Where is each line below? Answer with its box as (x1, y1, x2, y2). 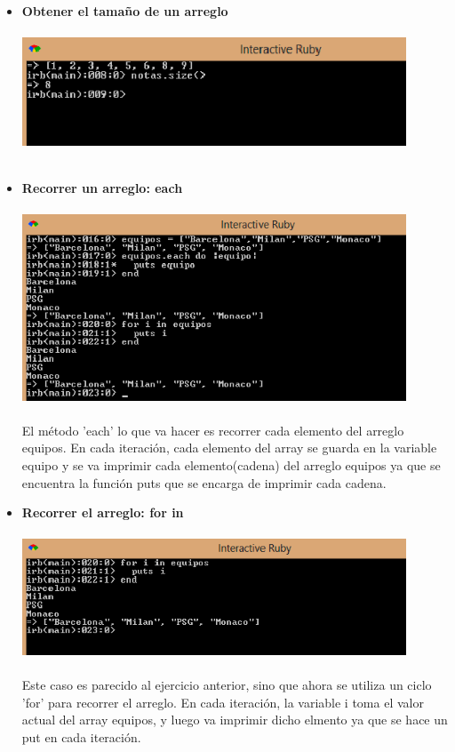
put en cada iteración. (21, 728, 141, 747)
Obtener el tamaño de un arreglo (21, 2, 228, 20)
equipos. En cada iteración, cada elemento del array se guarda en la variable (21, 438, 437, 457)
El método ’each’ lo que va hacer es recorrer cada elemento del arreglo (21, 420, 404, 439)
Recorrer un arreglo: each (21, 179, 183, 197)
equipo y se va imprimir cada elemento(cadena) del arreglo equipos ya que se (21, 456, 441, 475)
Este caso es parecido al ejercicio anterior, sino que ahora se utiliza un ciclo (21, 676, 432, 694)
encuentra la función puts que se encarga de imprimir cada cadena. (21, 473, 387, 492)
